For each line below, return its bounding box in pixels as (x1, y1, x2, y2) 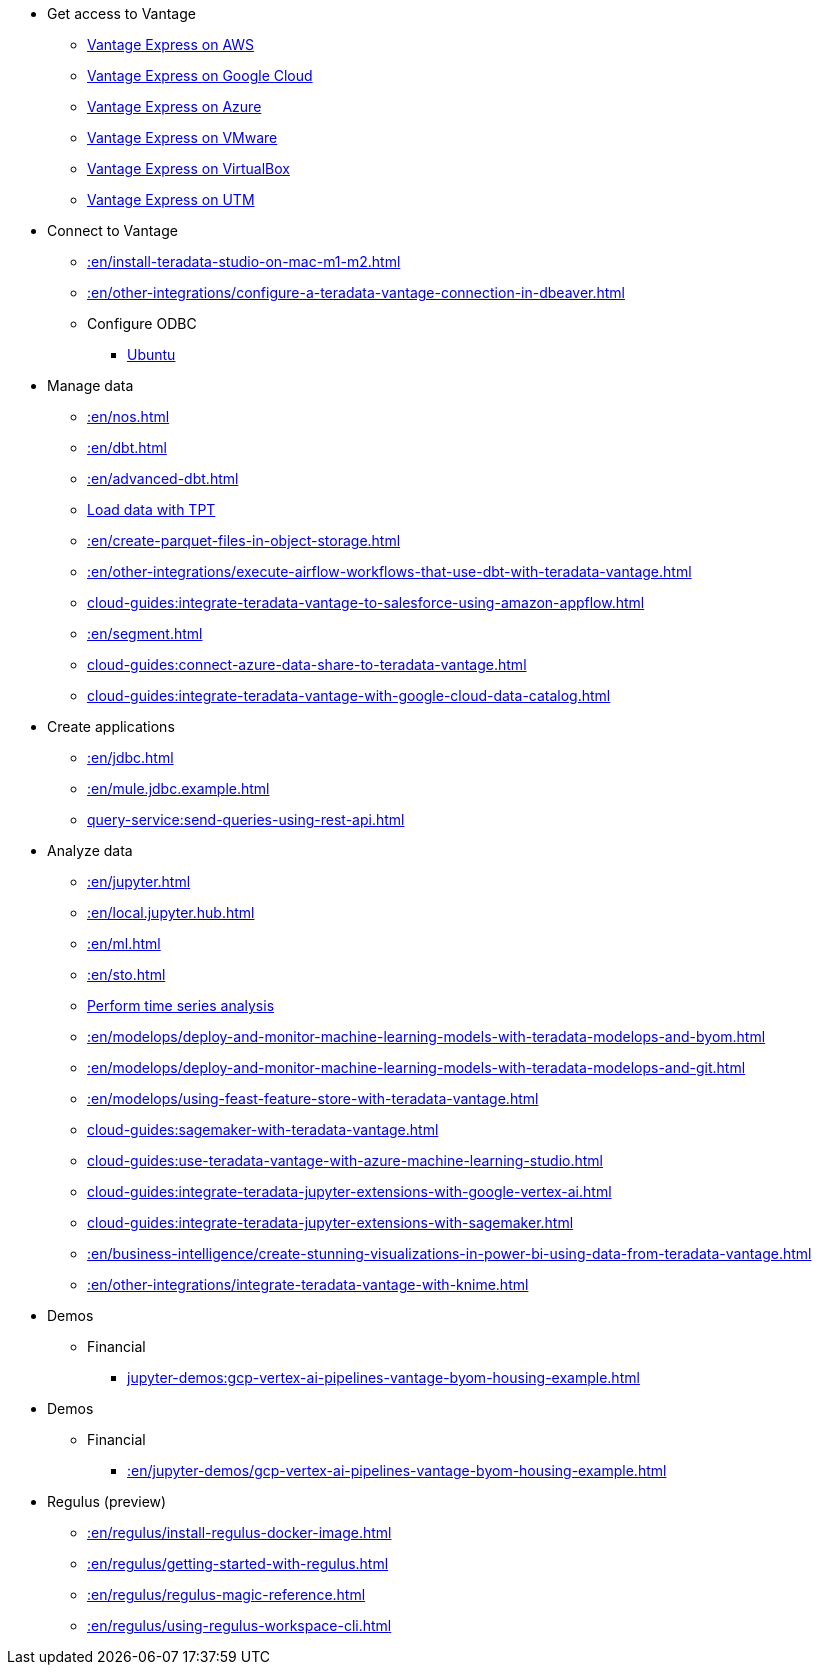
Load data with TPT (87, 501, 216, 518)
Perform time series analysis (87, 997, 275, 1014)
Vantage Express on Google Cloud (87, 67, 313, 84)
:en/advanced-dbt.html (87, 470, 239, 487)
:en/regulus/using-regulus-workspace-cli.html (87, 1617, 392, 1634)
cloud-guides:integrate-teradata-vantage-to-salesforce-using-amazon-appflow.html (87, 594, 645, 611)
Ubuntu (127, 346, 176, 363)
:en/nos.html (87, 408, 170, 425)
